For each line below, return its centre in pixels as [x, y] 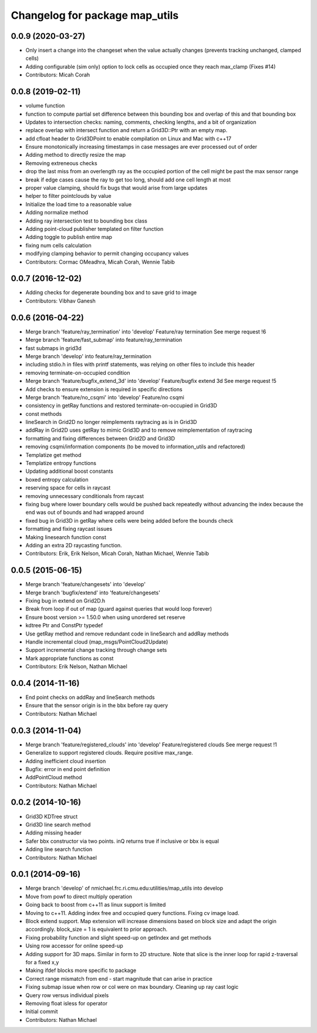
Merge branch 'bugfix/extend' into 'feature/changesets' [93, 593]
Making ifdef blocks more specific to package [81, 970]
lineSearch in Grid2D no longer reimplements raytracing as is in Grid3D [111, 422]
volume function [45, 106]
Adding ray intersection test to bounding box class [87, 221]
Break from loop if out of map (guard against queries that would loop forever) [119, 609]
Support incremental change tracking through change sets [96, 650]
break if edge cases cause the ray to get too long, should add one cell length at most [128, 180]
